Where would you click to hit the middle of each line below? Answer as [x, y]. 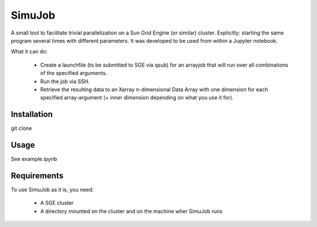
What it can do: [29, 51]
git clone [21, 128]
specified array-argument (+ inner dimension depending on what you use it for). [137, 98]
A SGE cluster [57, 203]
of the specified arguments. [74, 73]
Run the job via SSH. [65, 81]
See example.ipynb [34, 159]
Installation [32, 114]
